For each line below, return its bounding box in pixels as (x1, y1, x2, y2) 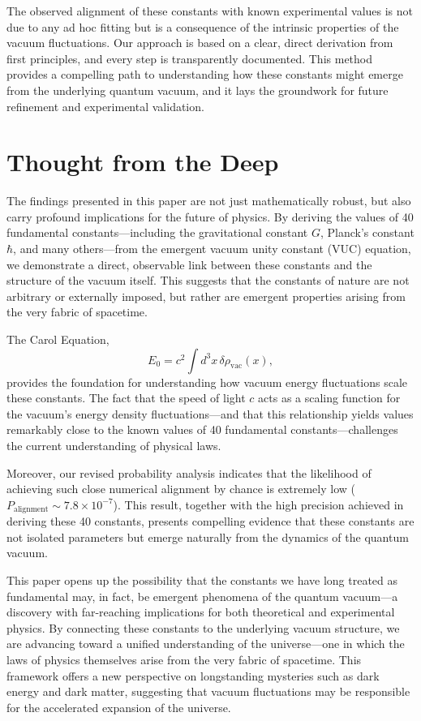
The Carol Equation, (6, 331, 110, 348)
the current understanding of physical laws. (6, 437, 221, 453)
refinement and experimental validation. (6, 97, 204, 114)
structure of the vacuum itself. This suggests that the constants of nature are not (6, 272, 410, 289)
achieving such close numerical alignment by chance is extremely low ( (6, 480, 355, 497)
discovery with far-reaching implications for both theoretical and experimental (6, 603, 395, 620)
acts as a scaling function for (258, 389, 401, 406)
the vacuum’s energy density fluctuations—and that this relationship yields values (6, 405, 414, 422)
